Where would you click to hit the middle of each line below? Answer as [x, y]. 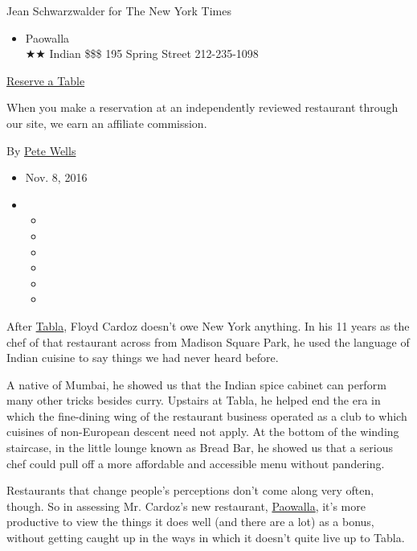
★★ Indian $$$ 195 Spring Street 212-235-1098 [142, 53]
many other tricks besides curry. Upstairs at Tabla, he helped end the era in [194, 400]
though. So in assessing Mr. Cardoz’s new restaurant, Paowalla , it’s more [186, 506]
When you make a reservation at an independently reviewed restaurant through [202, 107]
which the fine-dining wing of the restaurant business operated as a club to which [207, 415]
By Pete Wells [41, 150]
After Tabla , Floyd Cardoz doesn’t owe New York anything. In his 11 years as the [208, 325]
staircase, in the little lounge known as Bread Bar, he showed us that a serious [200, 448]
